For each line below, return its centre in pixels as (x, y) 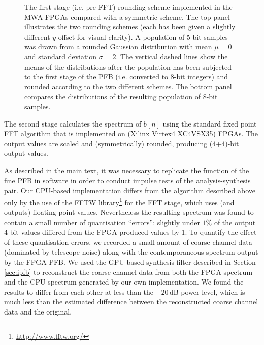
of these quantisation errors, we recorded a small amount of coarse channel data (128, 242)
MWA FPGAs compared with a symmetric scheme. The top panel (127, 17)
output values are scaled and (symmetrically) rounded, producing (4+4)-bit (122, 143)
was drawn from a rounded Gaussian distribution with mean (118, 46)
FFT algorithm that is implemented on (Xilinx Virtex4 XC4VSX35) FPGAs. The (131, 133)
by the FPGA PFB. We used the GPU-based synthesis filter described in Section (130, 261)
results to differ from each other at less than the (79, 291)
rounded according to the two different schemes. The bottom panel (128, 86)
